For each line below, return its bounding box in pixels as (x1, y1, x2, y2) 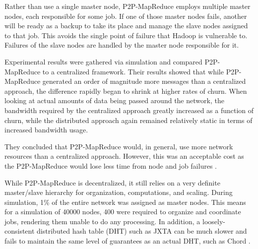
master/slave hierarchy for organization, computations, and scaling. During (4, 187, 233, 197)
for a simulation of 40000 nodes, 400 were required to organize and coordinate (4, 206, 241, 217)
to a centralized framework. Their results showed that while (42, 66, 224, 76)
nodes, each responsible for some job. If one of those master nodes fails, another (4, 10, 247, 21)
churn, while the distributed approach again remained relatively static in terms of (4, 115, 253, 125)
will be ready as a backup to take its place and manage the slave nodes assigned (4, 20, 248, 31)
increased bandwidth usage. (4, 124, 88, 135)
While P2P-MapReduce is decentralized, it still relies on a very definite (4, 177, 220, 187)
